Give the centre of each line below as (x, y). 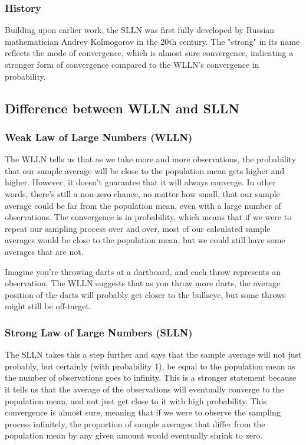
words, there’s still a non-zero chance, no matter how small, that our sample (142, 193)
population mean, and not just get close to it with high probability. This (136, 400)
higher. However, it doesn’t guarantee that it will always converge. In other (140, 182)
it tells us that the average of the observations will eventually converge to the (144, 389)
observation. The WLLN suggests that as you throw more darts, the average (143, 283)
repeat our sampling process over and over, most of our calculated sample (138, 228)
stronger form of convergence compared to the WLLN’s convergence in (132, 64)
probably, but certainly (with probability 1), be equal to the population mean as (150, 366)
